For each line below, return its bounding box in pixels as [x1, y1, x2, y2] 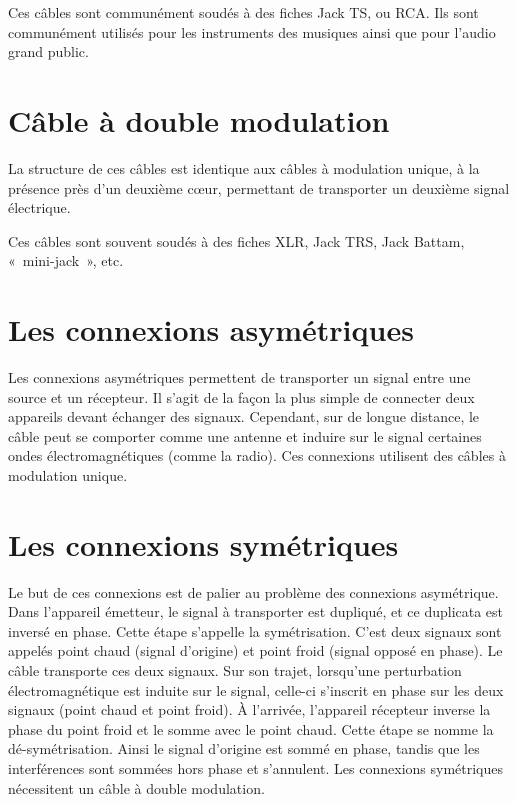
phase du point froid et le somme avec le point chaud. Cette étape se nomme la [8, 718, 494, 739]
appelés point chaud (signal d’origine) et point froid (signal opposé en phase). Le [8, 640, 503, 661]
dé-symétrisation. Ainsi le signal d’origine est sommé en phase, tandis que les [8, 738, 480, 759]
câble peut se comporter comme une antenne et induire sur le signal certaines [8, 425, 482, 446]
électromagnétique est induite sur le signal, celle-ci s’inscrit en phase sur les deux [8, 679, 504, 700]
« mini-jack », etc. [8, 250, 124, 271]
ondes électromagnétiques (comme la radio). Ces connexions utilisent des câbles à [8, 445, 506, 466]
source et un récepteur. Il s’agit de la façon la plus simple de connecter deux [8, 386, 475, 407]
